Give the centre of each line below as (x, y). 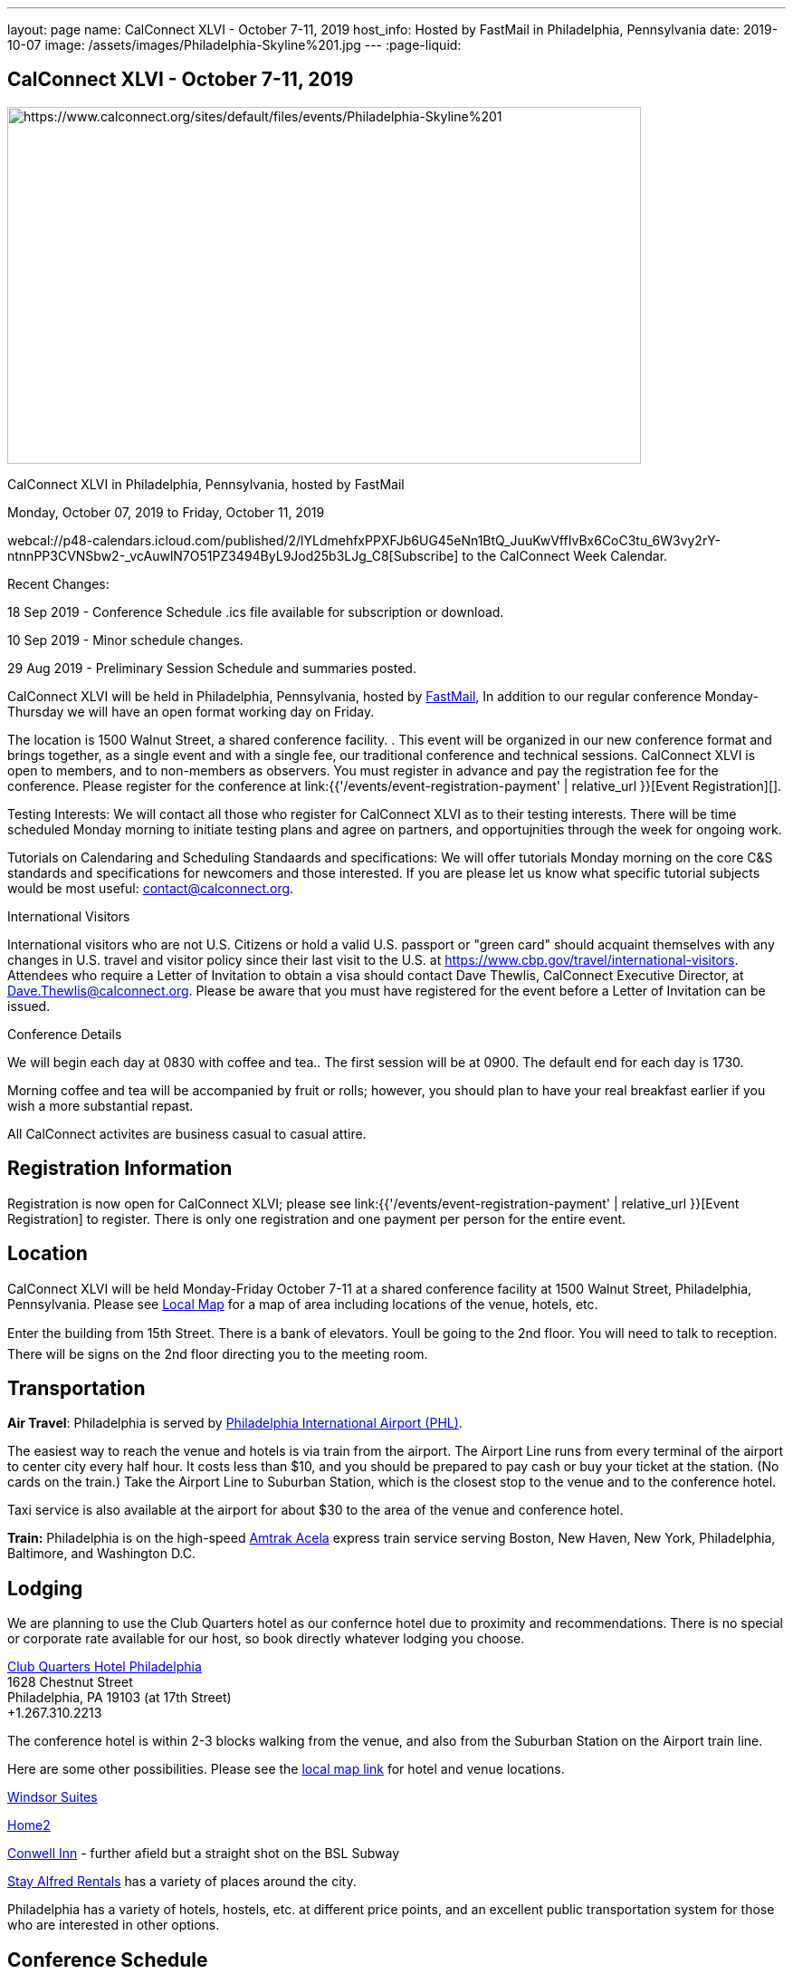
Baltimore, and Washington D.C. (102, 1554)
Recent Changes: (58, 583)
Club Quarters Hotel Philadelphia (105, 1667)
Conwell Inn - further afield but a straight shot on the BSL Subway (204, 1854)
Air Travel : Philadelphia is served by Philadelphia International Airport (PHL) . (235, 1423)
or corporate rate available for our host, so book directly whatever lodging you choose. (266, 1639)
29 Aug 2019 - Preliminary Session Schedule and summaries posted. (212, 668)
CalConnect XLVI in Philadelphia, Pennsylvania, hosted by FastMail (206, 484)
